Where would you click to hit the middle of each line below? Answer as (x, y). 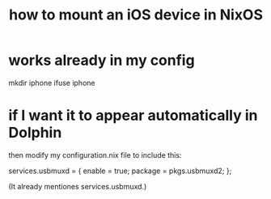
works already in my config (102, 60)
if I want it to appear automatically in (133, 116)
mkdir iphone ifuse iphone (52, 83)
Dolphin (35, 133)
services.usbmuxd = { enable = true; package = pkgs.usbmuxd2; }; (120, 171)
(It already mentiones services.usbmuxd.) (78, 186)
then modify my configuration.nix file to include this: (95, 155)
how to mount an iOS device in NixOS (136, 15)
